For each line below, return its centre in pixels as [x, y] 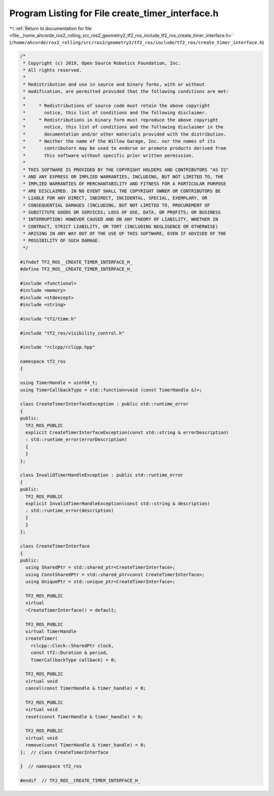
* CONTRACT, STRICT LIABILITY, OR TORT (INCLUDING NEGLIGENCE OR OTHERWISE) [121, 226]
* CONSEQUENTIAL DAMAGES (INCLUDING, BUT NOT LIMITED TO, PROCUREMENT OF [117, 205]
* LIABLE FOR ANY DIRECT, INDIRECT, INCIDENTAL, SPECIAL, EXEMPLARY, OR [115, 198]
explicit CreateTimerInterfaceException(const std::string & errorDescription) [127, 433]
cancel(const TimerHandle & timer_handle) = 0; [86, 688]
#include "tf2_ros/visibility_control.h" [72, 333]
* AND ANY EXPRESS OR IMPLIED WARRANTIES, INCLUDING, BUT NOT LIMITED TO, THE [123, 177]
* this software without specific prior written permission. [109, 155]
